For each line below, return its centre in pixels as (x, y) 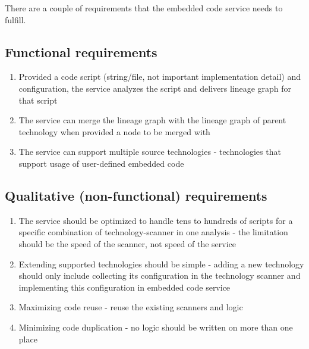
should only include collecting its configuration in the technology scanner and (160, 275)
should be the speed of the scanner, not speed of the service (127, 243)
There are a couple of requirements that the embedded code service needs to (144, 8)
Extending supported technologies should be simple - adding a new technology (161, 264)
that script (38, 100)
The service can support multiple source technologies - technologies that (150, 152)
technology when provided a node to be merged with (114, 131)
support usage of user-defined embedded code (101, 163)
